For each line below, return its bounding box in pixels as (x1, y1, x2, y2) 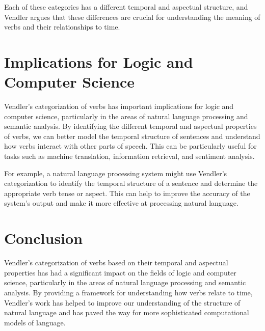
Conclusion (4, 228, 83, 249)
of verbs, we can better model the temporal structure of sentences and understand (4, 130, 260, 141)
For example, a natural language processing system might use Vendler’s (4, 168, 227, 178)
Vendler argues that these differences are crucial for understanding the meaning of (4, 11, 260, 22)
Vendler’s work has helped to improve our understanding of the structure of (4, 297, 241, 308)
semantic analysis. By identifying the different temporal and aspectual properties (4, 121, 257, 131)
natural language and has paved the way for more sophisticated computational (4, 307, 249, 318)
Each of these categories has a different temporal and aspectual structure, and (4, 2, 248, 12)
